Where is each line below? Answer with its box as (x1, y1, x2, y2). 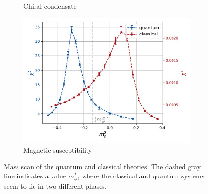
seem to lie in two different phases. (4, 180, 107, 191)
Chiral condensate (23, 1, 77, 11)
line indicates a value (4, 171, 67, 181)
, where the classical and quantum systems (77, 171, 205, 181)
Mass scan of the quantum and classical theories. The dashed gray (4, 161, 201, 171)
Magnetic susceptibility (23, 145, 92, 155)
